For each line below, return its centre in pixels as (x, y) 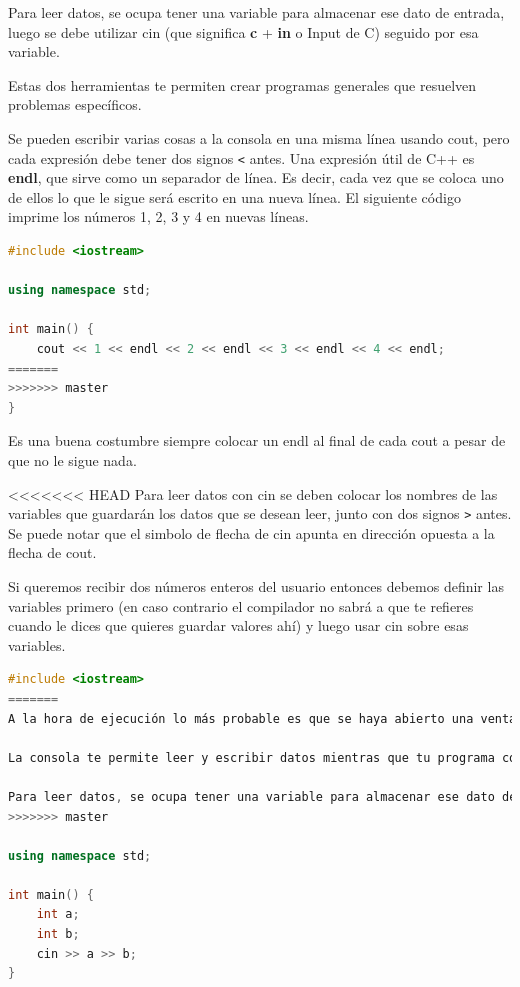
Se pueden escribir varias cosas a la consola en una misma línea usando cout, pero (259, 137)
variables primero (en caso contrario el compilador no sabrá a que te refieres (241, 605)
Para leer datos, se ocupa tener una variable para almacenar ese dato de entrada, (256, 12)
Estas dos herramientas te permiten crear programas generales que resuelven (242, 84)
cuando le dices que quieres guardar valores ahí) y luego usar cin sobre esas (238, 625)
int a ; (58, 914)
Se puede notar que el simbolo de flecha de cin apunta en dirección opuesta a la (251, 532)
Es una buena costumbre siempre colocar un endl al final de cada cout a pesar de (257, 440)
